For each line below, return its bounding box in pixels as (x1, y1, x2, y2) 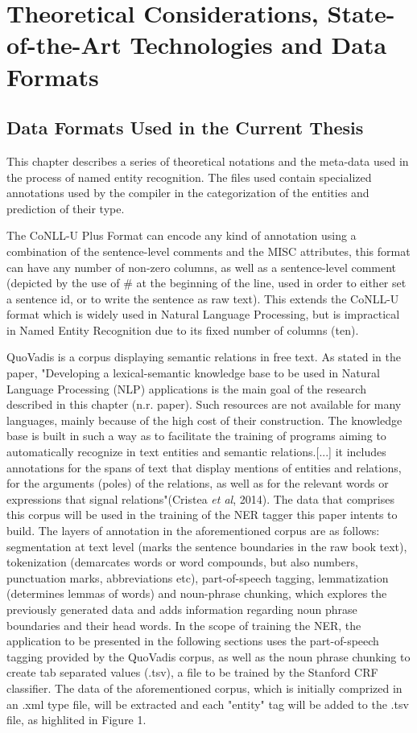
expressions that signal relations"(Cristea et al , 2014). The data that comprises (6, 490, 394, 507)
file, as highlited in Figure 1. (6, 711, 147, 728)
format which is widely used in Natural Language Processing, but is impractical (6, 306, 400, 323)
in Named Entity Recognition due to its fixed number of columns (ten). (6, 321, 359, 338)
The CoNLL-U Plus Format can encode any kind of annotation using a (6, 227, 357, 244)
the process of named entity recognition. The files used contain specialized (6, 168, 372, 185)
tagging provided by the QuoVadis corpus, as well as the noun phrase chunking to (6, 648, 411, 665)
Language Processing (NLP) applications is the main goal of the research (6, 380, 366, 397)
